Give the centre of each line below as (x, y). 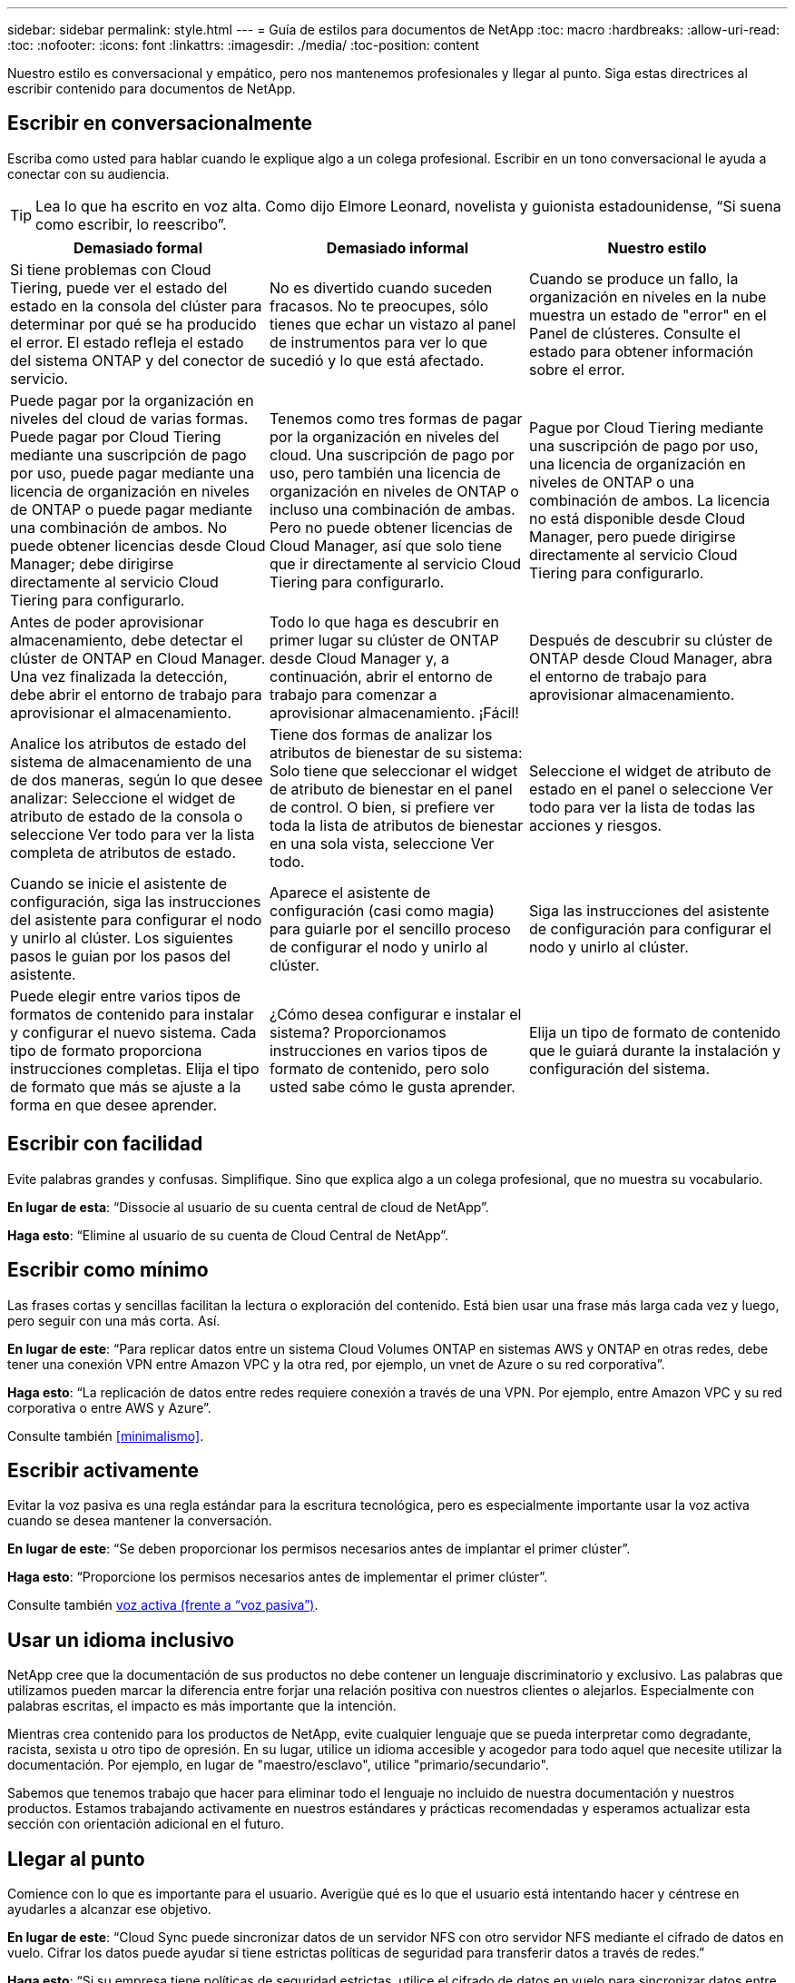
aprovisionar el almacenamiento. (121, 712)
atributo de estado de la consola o (127, 816)
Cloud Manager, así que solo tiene (386, 545)
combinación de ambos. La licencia (649, 500)
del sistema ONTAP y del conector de (138, 360)
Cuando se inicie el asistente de (119, 883)
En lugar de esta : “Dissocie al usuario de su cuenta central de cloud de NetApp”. (248, 1207)
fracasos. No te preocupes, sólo (379, 306)
